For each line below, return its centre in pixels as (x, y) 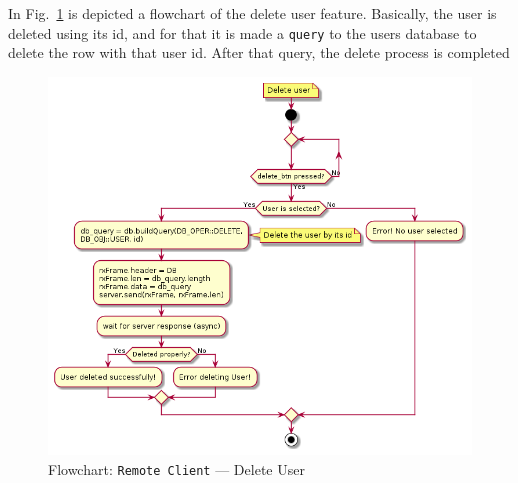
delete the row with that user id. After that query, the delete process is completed (259, 52)
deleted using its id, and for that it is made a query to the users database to (242, 32)
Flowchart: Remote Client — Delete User (176, 468)
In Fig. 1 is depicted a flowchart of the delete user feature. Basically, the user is (252, 13)
